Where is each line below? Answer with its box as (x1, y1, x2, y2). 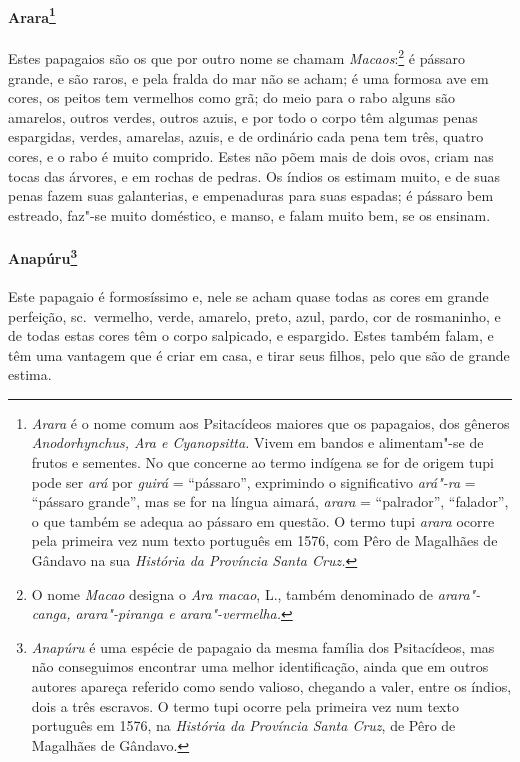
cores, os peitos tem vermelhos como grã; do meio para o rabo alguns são (8, 87, 456, 108)
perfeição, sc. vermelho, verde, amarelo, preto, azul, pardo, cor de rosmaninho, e (8, 305, 501, 326)
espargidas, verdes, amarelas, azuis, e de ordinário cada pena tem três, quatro (8, 126, 484, 147)
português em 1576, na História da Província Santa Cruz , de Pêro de (31, 715, 456, 736)
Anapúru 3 (8, 245, 78, 268)
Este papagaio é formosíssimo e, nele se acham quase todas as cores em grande (8, 285, 489, 306)
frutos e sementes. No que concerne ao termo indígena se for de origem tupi (31, 452, 494, 473)
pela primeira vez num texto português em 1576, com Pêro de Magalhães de (31, 530, 498, 551)
